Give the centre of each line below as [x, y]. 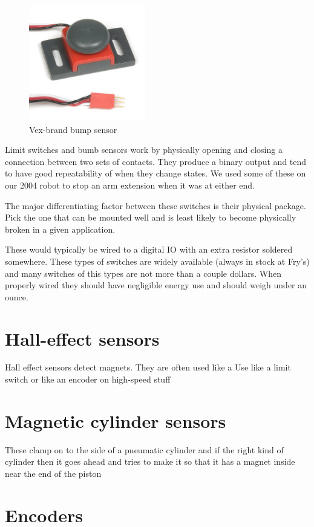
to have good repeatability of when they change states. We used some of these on [155, 173]
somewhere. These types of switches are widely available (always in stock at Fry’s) [157, 261]
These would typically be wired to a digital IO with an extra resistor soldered [149, 249]
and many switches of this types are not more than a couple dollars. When [143, 273]
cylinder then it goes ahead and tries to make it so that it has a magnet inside [150, 461]
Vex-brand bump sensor [73, 129]
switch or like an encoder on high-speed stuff [88, 379]
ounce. [17, 296]
